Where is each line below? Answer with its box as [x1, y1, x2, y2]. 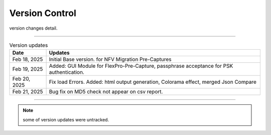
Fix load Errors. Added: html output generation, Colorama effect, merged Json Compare [49, 78, 257, 85]
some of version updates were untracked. [23, 116, 109, 122]
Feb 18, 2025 [12, 56, 43, 63]
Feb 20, [12, 75, 31, 82]
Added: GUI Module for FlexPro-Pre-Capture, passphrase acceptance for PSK [49, 63, 233, 70]
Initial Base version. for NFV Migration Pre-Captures [49, 56, 172, 63]
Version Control [9, 8, 76, 19]
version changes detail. [9, 25, 58, 31]
